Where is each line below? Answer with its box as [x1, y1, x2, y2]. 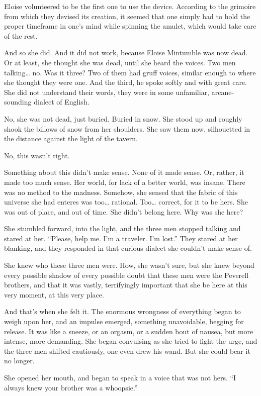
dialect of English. [34, 96, 90, 107]
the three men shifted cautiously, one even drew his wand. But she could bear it [4, 345, 250, 356]
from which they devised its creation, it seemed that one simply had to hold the [4, 11, 250, 21]
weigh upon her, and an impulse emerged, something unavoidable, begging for [4, 316, 244, 327]
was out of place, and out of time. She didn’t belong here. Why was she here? [4, 206, 243, 217]
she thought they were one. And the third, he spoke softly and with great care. [4, 77, 247, 87]
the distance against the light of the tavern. [4, 133, 138, 144]
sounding [4, 96, 32, 107]
